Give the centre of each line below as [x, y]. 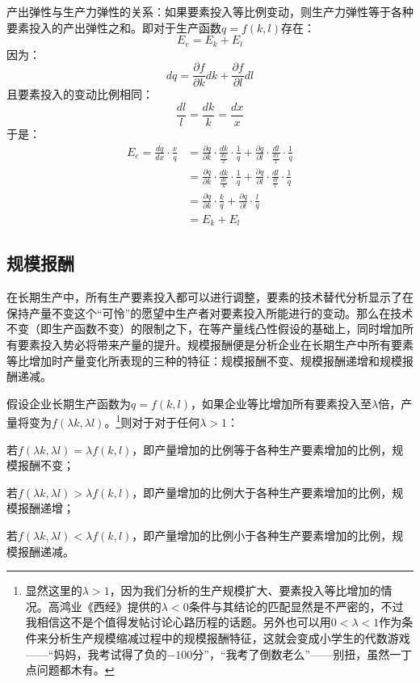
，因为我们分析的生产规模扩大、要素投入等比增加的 [245, 590]
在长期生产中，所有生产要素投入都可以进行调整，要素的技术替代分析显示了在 [210, 297]
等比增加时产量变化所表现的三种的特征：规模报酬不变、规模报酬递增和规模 [204, 360]
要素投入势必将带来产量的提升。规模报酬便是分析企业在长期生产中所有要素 [215, 344]
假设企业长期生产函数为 [69, 403]
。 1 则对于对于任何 [152, 421]
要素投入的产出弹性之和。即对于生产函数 [114, 27]
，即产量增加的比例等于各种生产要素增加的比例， [262, 449]
